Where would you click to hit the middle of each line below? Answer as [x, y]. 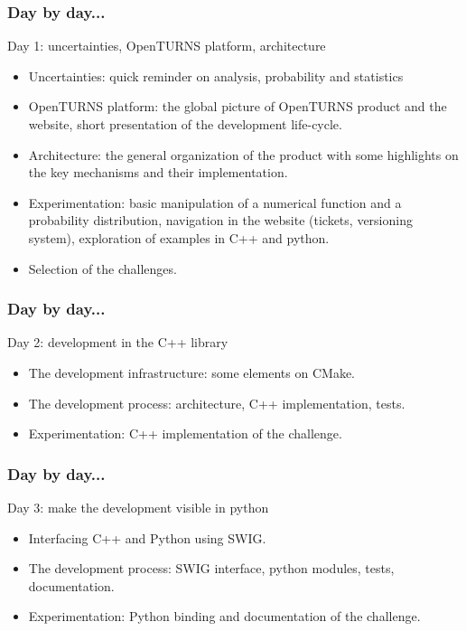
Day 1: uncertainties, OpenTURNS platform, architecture [167, 46]
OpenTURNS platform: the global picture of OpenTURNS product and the [238, 106]
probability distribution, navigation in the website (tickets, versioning [220, 220]
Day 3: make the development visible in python [138, 507]
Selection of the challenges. [103, 268]
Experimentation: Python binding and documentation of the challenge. [224, 616]
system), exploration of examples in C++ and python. [179, 237]
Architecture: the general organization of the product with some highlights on [243, 154]
